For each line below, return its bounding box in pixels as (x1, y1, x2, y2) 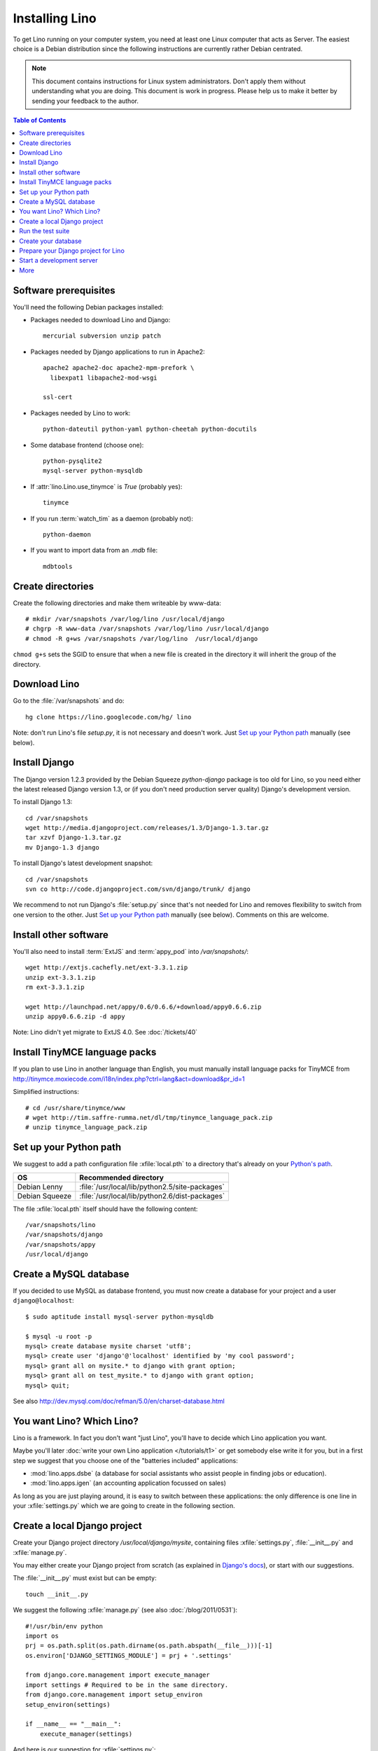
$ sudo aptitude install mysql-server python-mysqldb (25, 1313, 213, 1320)
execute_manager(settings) (39, 1730, 133, 1738)
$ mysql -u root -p (25, 1332, 92, 1341)
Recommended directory (79, 1172, 164, 1182)
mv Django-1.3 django (25, 843, 99, 851)
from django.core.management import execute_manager (25, 1671, 210, 1679)
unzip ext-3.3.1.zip (25, 974, 96, 981)
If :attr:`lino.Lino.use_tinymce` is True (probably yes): (30, 482, 183, 490)
